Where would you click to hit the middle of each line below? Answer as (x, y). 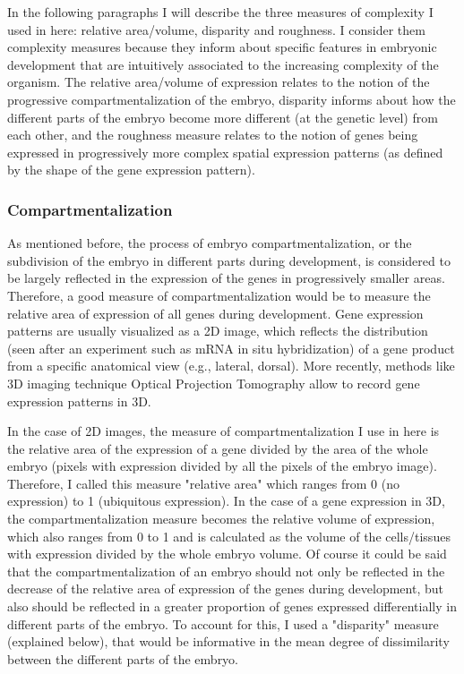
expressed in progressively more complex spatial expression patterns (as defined (225, 152)
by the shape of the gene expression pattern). (131, 170)
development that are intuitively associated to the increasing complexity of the (223, 64)
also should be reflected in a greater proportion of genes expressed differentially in (232, 606)
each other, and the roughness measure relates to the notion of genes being (213, 135)
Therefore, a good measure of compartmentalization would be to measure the (219, 295)
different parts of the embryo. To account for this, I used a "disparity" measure (223, 623)
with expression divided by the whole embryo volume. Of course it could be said (227, 554)
